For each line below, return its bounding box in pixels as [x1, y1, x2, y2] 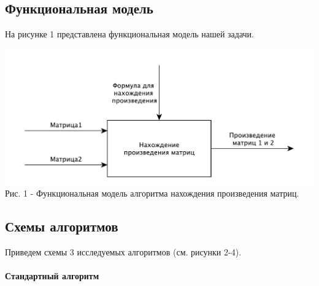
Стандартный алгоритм [5, 269, 99, 282]
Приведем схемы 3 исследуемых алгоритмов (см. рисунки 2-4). [5, 246, 242, 258]
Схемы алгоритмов [5, 217, 118, 236]
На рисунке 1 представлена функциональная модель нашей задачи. [5, 28, 254, 40]
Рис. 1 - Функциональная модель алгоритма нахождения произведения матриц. [5, 187, 299, 200]
